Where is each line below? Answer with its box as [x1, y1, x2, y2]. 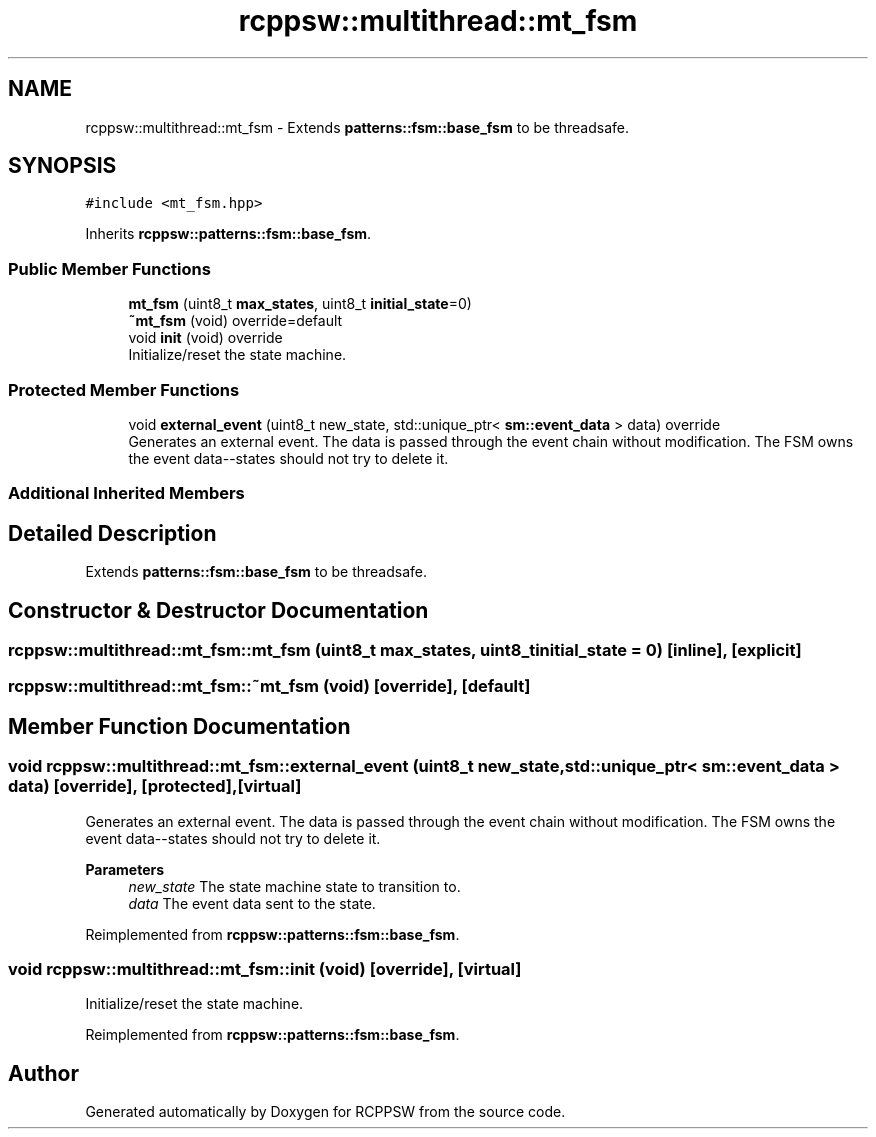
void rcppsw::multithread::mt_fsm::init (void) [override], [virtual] [8, 958, 522, 979]
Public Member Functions [8, 258, 211, 279]
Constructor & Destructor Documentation [8, 597, 429, 623]
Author [8, 1060, 79, 1086]
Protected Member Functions [8, 379, 240, 400]
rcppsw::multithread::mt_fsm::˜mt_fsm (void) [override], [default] [8, 676, 531, 697]
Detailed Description [8, 520, 217, 546]
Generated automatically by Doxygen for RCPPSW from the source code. [85, 1103, 566, 1121]
